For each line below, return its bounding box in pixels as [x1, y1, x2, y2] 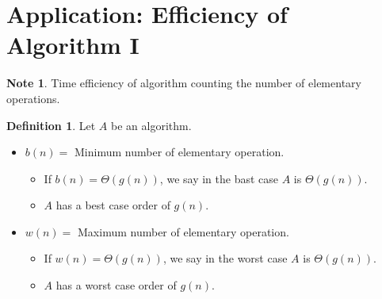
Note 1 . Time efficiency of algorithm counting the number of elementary [6, 75, 361, 91]
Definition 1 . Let [6, 117, 96, 133]
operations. [6, 90, 60, 106]
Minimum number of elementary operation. [74, 144, 285, 160]
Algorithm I [6, 29, 139, 61]
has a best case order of [55, 197, 170, 213]
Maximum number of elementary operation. [78, 223, 289, 240]
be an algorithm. [111, 117, 192, 133]
